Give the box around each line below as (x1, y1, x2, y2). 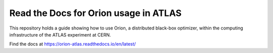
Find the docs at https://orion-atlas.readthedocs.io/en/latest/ (9, 41, 136, 47)
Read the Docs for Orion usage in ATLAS (9, 7, 182, 18)
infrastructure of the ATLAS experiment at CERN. (9, 31, 111, 37)
